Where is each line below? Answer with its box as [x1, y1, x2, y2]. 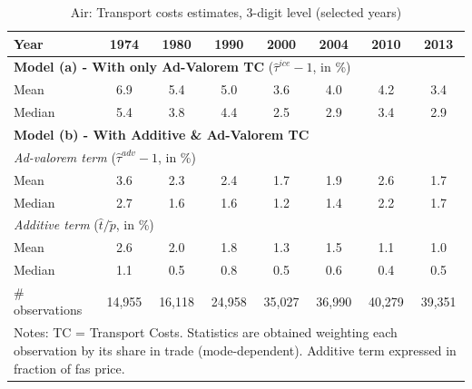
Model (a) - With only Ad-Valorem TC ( [14, 57, 274, 76]
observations [14, 300, 83, 319]
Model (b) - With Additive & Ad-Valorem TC [14, 124, 310, 143]
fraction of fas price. [14, 358, 125, 377]
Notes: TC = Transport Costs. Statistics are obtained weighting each [14, 323, 398, 342]
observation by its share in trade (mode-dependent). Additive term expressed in [14, 340, 457, 359]
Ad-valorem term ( [14, 147, 116, 166]
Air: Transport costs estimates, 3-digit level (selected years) [70, 3, 402, 21]
